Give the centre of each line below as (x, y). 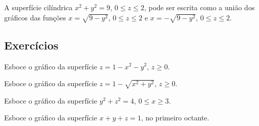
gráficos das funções (35, 17)
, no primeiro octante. (175, 118)
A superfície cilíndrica (38, 7)
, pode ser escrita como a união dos (199, 7)
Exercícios (31, 45)
